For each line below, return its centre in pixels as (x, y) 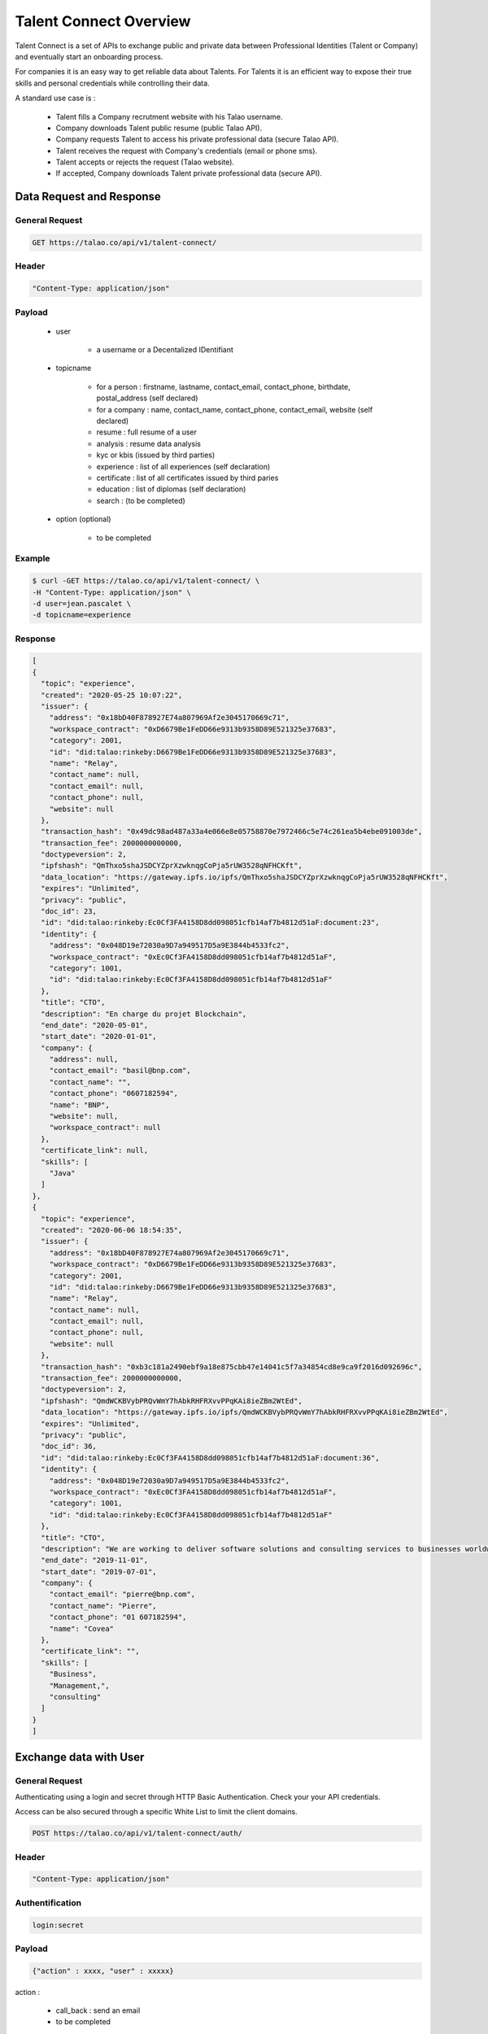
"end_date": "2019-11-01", (95, 1560)
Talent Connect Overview (103, 21)
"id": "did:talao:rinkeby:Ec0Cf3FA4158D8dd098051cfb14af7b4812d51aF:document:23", (210, 923)
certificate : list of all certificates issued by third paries (187, 478)
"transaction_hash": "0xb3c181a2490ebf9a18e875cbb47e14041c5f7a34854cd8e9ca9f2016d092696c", (232, 1366)
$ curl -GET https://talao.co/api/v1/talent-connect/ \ (146, 581)
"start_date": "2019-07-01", (99, 1571)
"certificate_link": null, (95, 1150)
